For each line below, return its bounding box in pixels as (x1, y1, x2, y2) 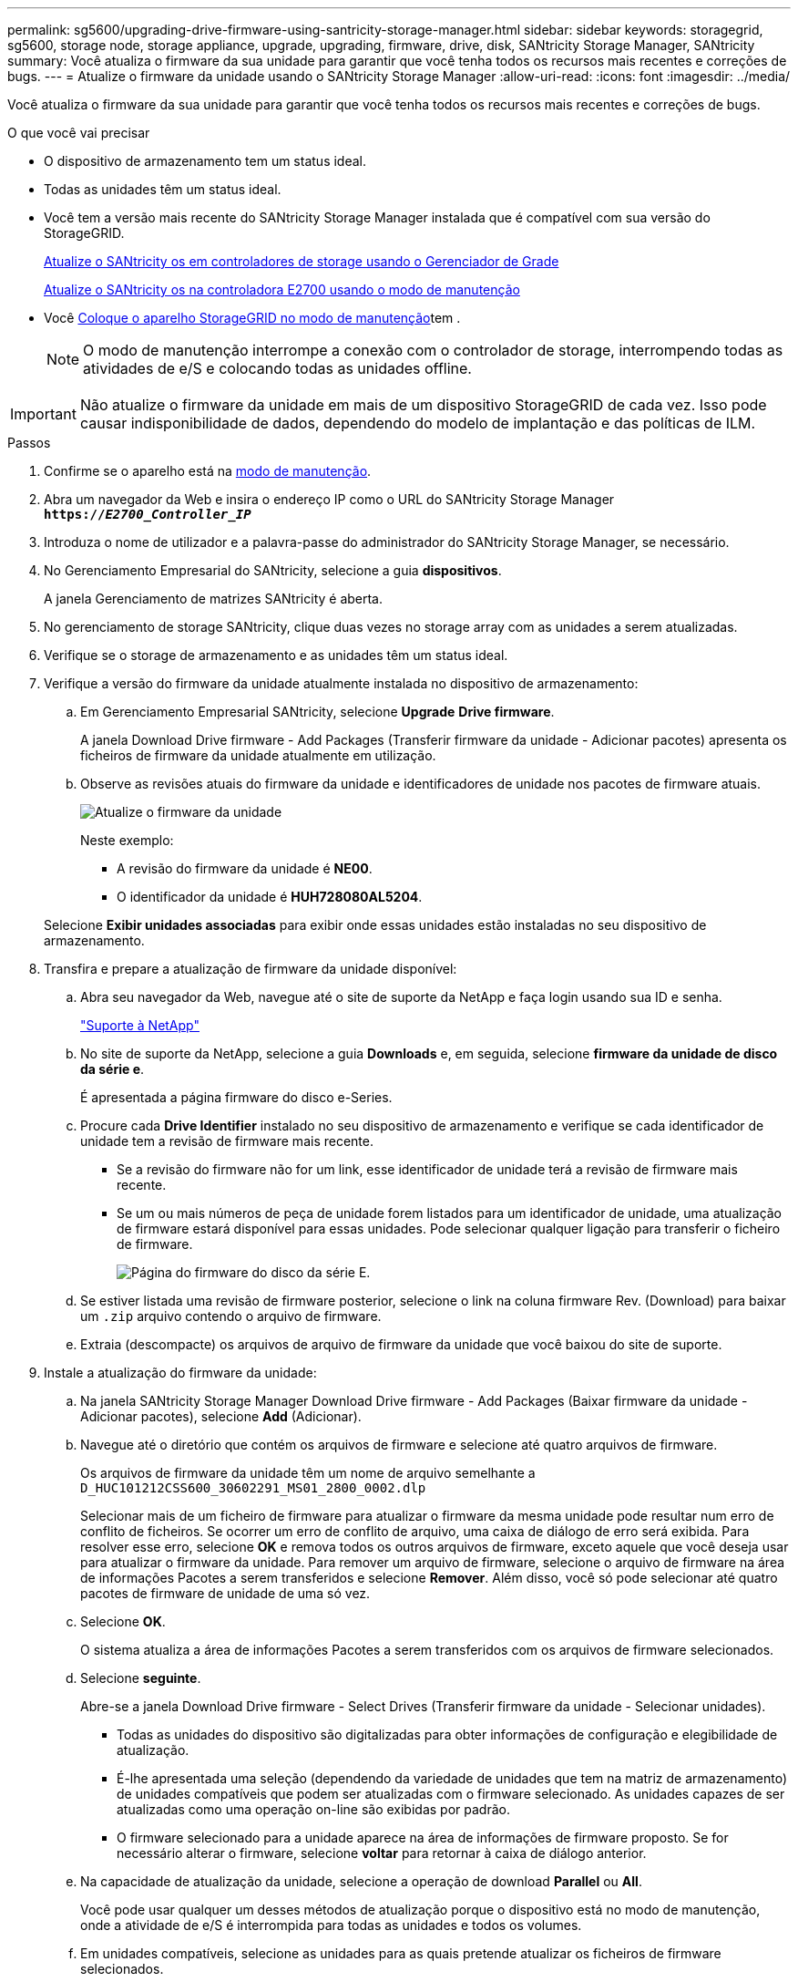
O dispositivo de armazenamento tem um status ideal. (44, 153, 366, 169)
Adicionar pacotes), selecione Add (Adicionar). (80, 1409, 362, 1424)
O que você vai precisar (7, 125, 150, 140)
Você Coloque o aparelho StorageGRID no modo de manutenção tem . (44, 310, 461, 325)
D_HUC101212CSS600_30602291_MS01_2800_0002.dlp (80, 1481, 426, 1495)
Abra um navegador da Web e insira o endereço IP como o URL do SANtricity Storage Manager (44, 491, 615, 507)
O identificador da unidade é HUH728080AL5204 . (117, 889, 423, 904)
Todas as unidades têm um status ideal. (44, 181, 281, 197)
